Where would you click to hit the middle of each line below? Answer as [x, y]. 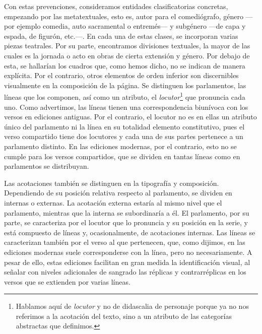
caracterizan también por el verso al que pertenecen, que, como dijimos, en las [125, 242]
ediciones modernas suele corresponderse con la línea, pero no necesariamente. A [128, 252]
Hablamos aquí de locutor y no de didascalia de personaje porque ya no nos [132, 306]
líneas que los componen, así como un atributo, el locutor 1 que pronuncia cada [125, 96]
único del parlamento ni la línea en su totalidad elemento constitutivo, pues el [124, 126]
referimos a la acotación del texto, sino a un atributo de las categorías [124, 316]
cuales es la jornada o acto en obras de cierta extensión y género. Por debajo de [127, 55]
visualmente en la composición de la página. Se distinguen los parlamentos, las [125, 85]
